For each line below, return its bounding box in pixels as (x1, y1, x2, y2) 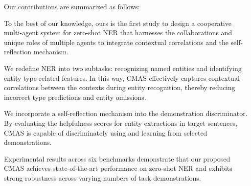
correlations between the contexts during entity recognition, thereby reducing (4, 82, 235, 93)
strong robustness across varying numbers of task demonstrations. (4, 172, 201, 183)
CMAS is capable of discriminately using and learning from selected (4, 127, 207, 138)
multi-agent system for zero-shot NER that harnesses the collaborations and (4, 27, 232, 38)
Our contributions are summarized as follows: (4, 1, 140, 11)
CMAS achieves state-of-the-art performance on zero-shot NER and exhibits (4, 163, 232, 173)
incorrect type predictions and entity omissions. (4, 92, 146, 102)
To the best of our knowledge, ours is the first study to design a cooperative (4, 18, 231, 28)
